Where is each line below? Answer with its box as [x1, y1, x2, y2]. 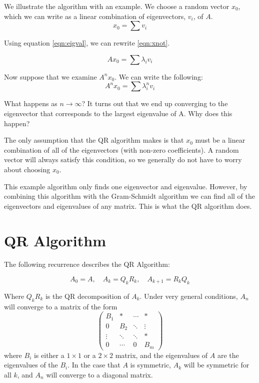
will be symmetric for [183, 359, 249, 370]
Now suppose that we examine [4, 71, 97, 82]
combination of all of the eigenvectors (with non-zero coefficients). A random [4, 144, 239, 155]
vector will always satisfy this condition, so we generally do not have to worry [4, 154, 242, 165]
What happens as [4, 98, 57, 109]
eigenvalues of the [4, 359, 58, 370]
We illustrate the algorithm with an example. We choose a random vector [4, 1, 229, 11]
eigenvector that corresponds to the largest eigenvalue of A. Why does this [4, 108, 232, 118]
